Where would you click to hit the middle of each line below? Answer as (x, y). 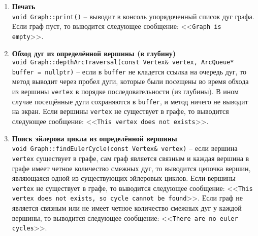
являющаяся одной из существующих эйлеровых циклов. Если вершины (124, 178)
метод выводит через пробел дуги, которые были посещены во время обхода (130, 81)
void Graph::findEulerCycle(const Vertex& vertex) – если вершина (125, 148)
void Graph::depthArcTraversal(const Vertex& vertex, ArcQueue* (123, 63)
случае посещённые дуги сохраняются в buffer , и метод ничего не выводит (130, 101)
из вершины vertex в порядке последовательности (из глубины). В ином (125, 91)
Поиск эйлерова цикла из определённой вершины (94, 138)
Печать (24, 6)
